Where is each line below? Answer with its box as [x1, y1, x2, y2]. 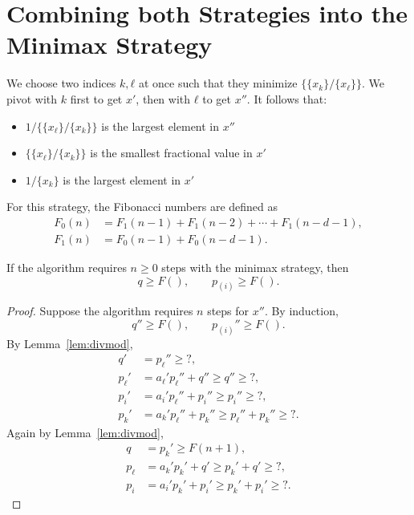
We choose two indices [6, 75, 116, 91]
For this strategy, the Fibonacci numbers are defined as [6, 198, 278, 215]
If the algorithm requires [6, 258, 127, 275]
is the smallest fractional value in [90, 144, 253, 161]
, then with [136, 90, 191, 107]
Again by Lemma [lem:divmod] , [6, 424, 164, 440]
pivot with [6, 90, 58, 107]
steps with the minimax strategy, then [161, 258, 349, 275]
